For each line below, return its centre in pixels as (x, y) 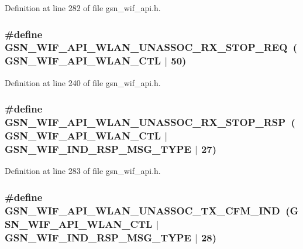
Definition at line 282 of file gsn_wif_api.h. (83, 8)
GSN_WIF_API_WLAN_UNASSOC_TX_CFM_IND (142, 210)
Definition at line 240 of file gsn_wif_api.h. (83, 82)
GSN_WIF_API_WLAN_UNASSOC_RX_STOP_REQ (146, 47)
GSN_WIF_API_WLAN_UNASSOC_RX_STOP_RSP (145, 122)
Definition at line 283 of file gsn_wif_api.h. (83, 171)
